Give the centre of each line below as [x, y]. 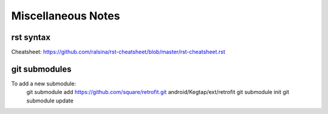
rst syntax [31, 37]
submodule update [50, 101]
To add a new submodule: [43, 83]
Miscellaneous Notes [66, 16]
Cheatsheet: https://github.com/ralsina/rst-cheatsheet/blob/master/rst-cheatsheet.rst [118, 52]
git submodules [42, 69]
